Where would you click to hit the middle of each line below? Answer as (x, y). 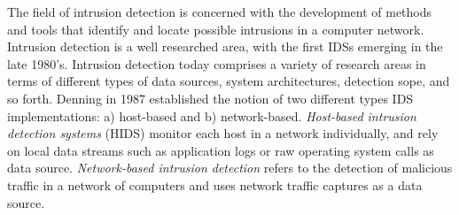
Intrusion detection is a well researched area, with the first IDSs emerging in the (225, 46)
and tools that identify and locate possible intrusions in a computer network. (216, 29)
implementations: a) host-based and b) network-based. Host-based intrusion (212, 115)
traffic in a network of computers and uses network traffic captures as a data (215, 184)
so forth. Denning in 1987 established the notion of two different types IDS (210, 98)
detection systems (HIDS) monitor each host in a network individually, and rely (223, 133)
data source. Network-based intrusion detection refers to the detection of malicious (230, 168)
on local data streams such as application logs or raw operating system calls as (221, 150)
